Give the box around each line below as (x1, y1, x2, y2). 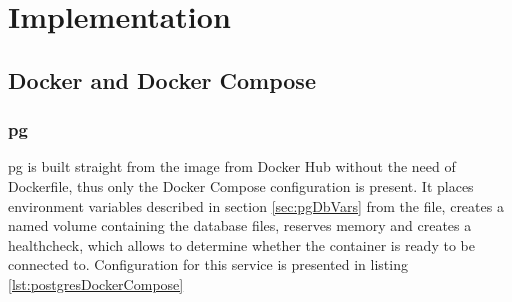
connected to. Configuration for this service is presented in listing (8, 254, 408, 275)
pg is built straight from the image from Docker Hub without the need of (8, 156, 456, 177)
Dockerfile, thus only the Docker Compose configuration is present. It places (8, 175, 474, 196)
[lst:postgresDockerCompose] (8, 273, 184, 294)
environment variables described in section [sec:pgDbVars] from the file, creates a (8, 195, 504, 216)
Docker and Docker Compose (8, 64, 316, 95)
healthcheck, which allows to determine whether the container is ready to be (8, 234, 475, 255)
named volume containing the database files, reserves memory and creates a (8, 215, 472, 236)
